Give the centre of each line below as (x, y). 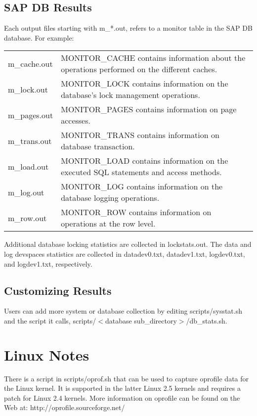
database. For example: (39, 37)
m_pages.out (31, 115)
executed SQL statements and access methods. (141, 172)
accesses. (76, 121)
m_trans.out (30, 140)
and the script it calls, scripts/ (50, 320)
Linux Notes (47, 354)
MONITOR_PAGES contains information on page (149, 109)
